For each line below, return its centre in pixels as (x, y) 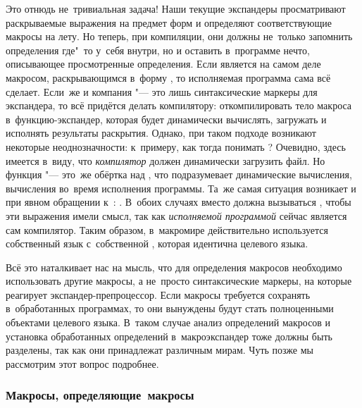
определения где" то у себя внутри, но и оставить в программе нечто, (158, 50)
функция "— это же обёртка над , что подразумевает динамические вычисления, (179, 174)
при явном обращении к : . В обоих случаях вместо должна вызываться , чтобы (179, 202)
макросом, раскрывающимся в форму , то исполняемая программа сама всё (168, 77)
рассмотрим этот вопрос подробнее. (82, 363)
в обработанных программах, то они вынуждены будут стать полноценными (170, 308)
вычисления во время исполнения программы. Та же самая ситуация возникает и (181, 188)
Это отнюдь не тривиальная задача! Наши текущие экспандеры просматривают (176, 8)
